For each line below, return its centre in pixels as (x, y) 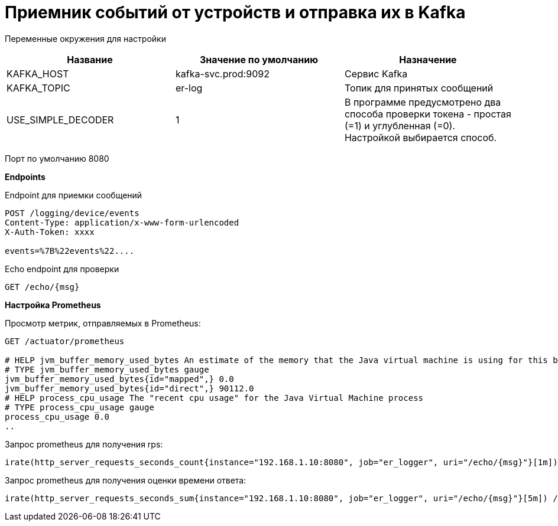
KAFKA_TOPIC (38, 88)
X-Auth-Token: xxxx (50, 232)
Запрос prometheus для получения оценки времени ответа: (126, 480)
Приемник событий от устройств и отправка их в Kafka (235, 12)
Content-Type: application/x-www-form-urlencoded (122, 222)
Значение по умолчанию (259, 59)
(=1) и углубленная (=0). (400, 125)
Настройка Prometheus (53, 305)
